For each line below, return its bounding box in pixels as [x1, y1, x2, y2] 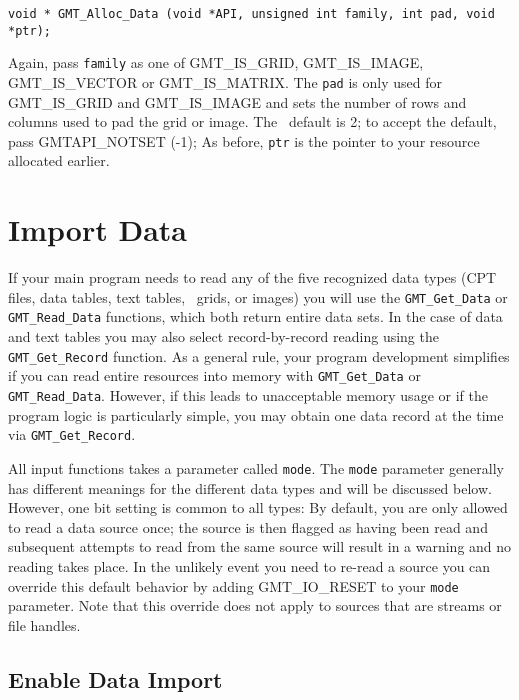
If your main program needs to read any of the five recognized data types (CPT [8, 267, 497, 288]
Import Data [8, 209, 187, 250]
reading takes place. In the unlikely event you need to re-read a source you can [8, 555, 491, 576]
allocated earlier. [8, 150, 110, 171]
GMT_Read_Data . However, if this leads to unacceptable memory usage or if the [8, 385, 488, 405]
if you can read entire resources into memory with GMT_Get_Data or [8, 365, 421, 386]
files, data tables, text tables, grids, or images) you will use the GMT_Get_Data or [8, 286, 508, 307]
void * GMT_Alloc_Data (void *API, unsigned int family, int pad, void [8, 7, 495, 21]
